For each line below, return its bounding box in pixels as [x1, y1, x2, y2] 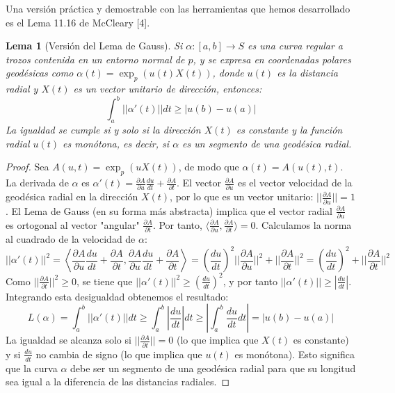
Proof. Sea [6, 159, 49, 174]
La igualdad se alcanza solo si [6, 332, 131, 347]
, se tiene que [76, 273, 133, 288]
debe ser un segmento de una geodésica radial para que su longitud [70, 360, 356, 375]
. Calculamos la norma [255, 217, 352, 232]
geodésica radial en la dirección [6, 189, 138, 204]
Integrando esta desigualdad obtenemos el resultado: [6, 289, 229, 303]
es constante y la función [236, 122, 343, 137]
